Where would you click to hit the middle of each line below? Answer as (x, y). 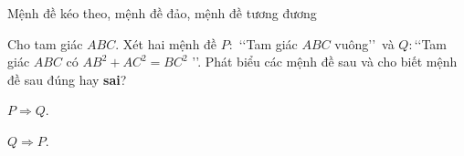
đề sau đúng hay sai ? (67, 79)
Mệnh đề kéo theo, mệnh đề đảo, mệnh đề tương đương (162, 13)
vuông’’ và (364, 43)
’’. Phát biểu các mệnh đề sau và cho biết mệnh (325, 62)
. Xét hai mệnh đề (166, 43)
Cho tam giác (45, 43)
